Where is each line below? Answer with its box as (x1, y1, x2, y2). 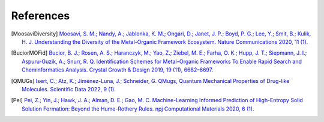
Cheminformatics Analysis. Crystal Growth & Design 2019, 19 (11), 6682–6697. (22, 66, 214, 73)
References (11, 9, 70, 22)
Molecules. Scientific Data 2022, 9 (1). (22, 85, 116, 93)
